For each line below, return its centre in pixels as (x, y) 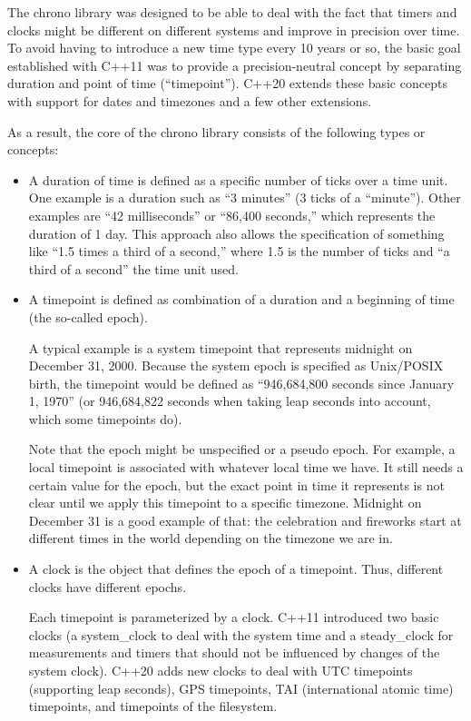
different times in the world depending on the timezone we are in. (211, 538)
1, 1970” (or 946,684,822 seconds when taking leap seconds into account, (230, 401)
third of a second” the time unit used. (133, 268)
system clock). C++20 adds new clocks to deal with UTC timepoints (221, 670)
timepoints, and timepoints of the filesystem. (153, 706)
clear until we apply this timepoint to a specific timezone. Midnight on (225, 503)
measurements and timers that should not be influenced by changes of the (234, 652)
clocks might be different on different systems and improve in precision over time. (234, 30)
